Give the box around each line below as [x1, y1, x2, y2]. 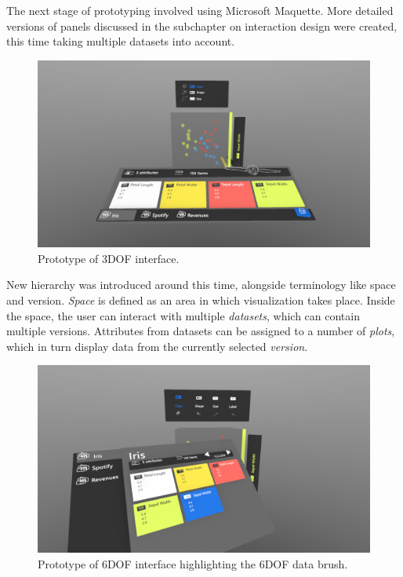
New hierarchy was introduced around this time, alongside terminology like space [6, 276, 396, 293]
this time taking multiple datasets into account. [6, 33, 235, 49]
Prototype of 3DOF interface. [38, 250, 180, 266]
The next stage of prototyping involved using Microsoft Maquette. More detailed [6, 2, 394, 18]
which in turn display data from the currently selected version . [6, 338, 308, 354]
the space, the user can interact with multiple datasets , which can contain [6, 307, 360, 323]
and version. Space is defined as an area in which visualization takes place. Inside [6, 292, 395, 309]
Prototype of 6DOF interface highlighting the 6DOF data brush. [38, 555, 348, 572]
